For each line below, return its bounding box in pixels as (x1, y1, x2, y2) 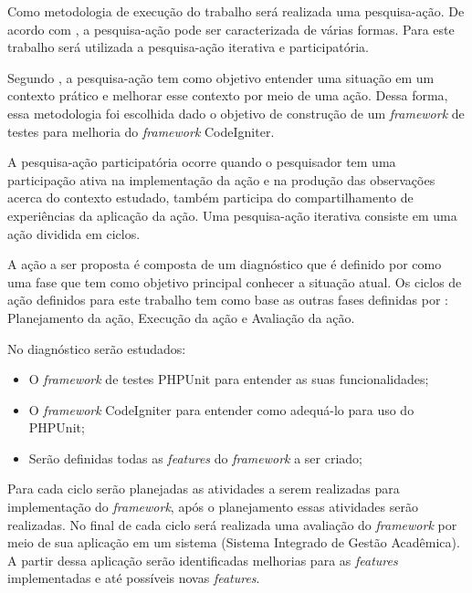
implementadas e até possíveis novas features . (7, 568, 260, 588)
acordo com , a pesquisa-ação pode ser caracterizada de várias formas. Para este (7, 19, 455, 38)
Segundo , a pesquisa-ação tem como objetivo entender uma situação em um (7, 68, 435, 87)
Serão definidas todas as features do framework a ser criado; (28, 448, 363, 467)
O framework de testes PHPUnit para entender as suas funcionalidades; (28, 369, 429, 389)
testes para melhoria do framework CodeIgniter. (7, 121, 275, 140)
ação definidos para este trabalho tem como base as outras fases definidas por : (7, 290, 448, 309)
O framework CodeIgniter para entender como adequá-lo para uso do (28, 400, 414, 419)
